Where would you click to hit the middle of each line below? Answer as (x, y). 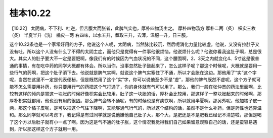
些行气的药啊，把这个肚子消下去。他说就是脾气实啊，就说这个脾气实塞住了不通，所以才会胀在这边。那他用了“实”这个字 (133, 73)
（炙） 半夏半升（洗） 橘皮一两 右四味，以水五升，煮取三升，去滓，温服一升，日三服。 (100, 35)
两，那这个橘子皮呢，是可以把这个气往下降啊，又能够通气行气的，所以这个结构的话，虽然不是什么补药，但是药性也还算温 (135, 108)
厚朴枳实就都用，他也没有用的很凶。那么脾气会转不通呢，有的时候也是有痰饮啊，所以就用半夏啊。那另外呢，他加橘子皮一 (135, 101)
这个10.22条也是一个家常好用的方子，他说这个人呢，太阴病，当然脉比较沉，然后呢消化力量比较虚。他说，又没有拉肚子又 (134, 44)
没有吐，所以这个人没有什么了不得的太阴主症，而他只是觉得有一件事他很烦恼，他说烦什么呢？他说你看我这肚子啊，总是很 (135, 51)
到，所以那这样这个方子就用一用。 (45, 129)
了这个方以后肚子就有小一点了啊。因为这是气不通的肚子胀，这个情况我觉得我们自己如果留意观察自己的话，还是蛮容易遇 (133, 122)
